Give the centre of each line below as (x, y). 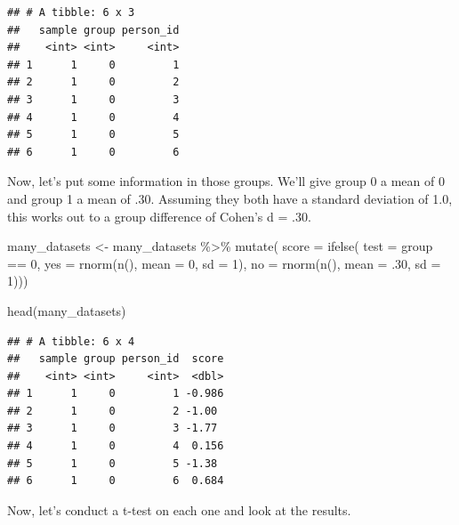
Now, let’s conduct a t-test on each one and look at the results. (179, 509)
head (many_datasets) (67, 310)
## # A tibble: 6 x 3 (71, 12)
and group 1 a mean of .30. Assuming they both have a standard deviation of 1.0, (230, 198)
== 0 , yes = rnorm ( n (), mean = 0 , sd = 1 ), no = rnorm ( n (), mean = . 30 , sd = (224, 263)
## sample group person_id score (116, 359)
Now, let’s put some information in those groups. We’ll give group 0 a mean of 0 (226, 181)
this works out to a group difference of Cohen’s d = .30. (159, 216)
